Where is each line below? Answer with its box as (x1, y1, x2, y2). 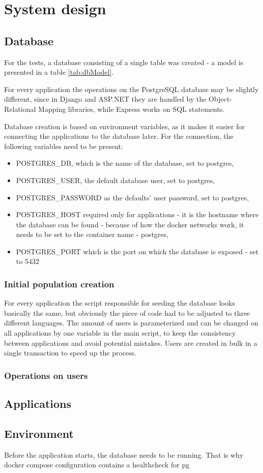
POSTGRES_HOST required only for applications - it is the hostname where (16, 209, 259, 220)
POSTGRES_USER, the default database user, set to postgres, (16, 174, 215, 185)
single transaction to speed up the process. (4, 347, 137, 358)
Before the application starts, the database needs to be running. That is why (4, 449, 244, 460)
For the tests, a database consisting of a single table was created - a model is (4, 56, 244, 67)
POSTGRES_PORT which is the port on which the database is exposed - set (16, 246, 259, 256)
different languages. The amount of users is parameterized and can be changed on (4, 317, 258, 328)
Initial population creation (4, 278, 114, 290)
